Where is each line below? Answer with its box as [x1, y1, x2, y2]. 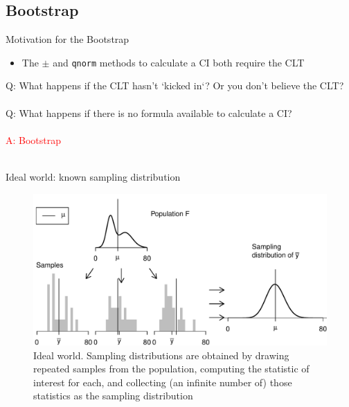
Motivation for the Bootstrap [6, 32, 129, 46]
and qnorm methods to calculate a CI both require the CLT [53, 55, 305, 69]
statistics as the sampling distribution [33, 388, 193, 403]
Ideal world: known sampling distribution [6, 170, 181, 184]
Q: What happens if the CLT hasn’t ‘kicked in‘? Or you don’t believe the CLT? [6, 78, 344, 93]
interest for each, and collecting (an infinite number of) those [33, 374, 292, 389]
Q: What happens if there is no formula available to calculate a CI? [6, 105, 292, 120]
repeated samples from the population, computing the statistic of [33, 361, 310, 376]
